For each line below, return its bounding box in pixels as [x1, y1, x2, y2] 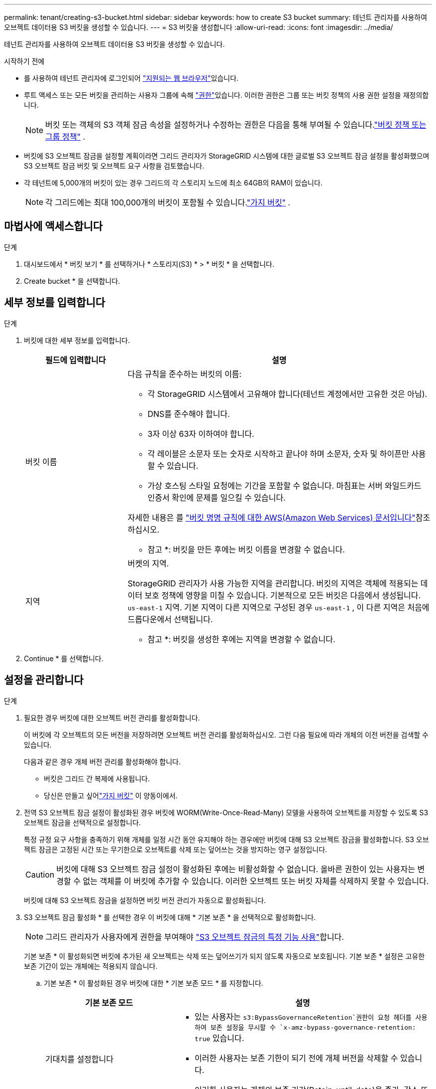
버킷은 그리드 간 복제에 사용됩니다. [44, 774, 150, 783]
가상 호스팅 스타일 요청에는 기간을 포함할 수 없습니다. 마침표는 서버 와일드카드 [147, 480, 422, 491]
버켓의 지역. [127, 558, 169, 568]
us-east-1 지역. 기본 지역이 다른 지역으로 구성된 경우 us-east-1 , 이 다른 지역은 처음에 [127, 602, 430, 612]
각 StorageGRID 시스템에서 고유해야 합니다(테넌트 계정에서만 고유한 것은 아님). [147, 388, 428, 399]
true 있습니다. [194, 1033, 244, 1043]
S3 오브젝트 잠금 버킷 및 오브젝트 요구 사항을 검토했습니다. [24, 162, 205, 170]
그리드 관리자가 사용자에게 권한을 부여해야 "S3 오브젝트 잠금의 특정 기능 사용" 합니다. [45, 931, 344, 942]
